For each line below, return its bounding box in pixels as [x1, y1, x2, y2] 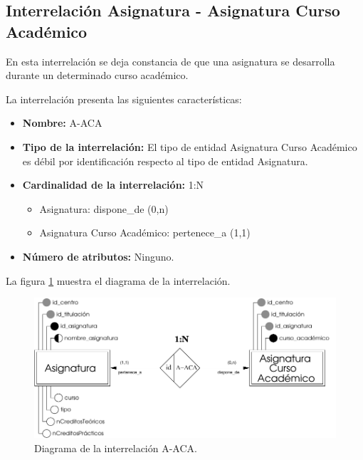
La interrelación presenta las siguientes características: [6, 91, 242, 106]
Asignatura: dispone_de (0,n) [39, 201, 169, 216]
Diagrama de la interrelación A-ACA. [34, 441, 197, 456]
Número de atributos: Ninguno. [22, 249, 174, 263]
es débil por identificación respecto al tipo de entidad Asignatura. [22, 153, 308, 168]
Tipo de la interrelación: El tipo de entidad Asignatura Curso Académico [22, 139, 357, 154]
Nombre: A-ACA [22, 115, 102, 130]
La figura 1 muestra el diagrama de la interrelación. [6, 273, 231, 288]
